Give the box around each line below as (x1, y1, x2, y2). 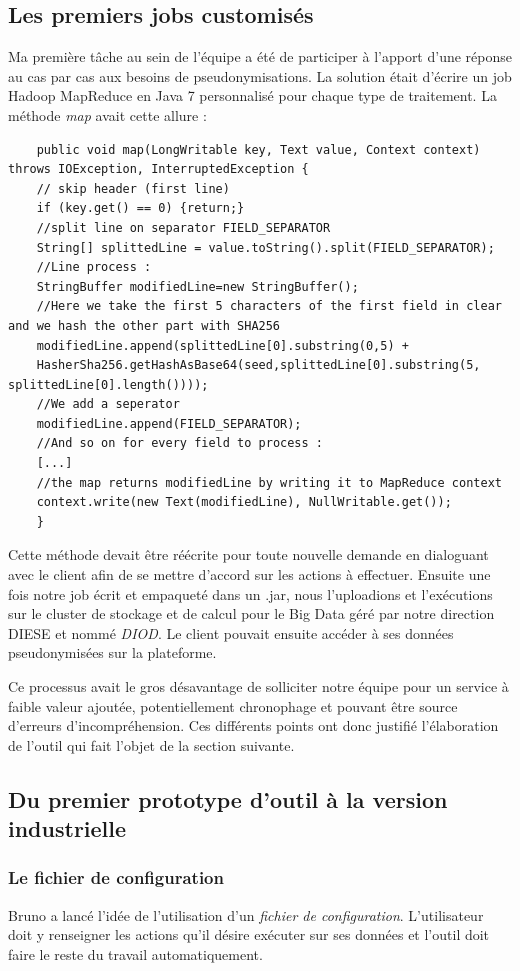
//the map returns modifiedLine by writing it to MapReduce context (36, 475, 502, 490)
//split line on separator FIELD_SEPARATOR (36, 220, 331, 235)
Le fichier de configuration (8, 865, 224, 890)
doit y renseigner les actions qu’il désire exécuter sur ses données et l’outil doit (8, 924, 490, 945)
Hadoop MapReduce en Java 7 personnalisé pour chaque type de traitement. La (8, 85, 497, 106)
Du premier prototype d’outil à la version (8, 783, 448, 814)
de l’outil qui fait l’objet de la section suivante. (8, 734, 295, 755)
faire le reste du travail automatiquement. (8, 943, 263, 964)
